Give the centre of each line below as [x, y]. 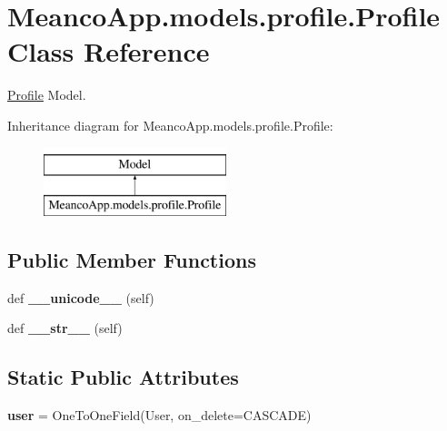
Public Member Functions [132, 260]
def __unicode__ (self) [81, 297]
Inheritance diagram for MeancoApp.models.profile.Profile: [170, 125]
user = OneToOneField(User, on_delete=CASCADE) [159, 415]
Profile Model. [47, 95]
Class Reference [109, 51]
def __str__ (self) [65, 328]
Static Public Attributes [123, 377]
